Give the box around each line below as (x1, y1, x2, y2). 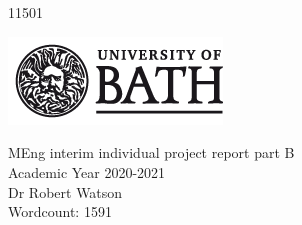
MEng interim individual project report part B (8, 142, 295, 163)
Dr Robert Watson (8, 181, 123, 202)
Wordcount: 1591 (8, 201, 112, 222)
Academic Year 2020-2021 (8, 161, 166, 182)
